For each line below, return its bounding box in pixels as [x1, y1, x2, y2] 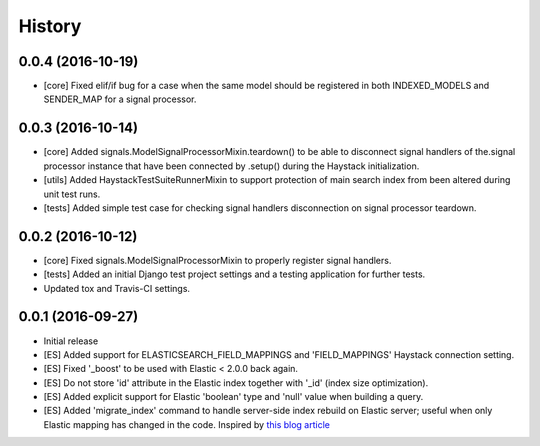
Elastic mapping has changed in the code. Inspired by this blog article [43, 418, 330, 430]
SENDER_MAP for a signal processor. [43, 93, 197, 105]
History [18, 15, 82, 37]
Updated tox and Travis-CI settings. [43, 282, 190, 294]
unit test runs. [43, 188, 101, 200]
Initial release [43, 335, 99, 347]
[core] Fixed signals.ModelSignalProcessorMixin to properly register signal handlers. [43, 254, 392, 266]
